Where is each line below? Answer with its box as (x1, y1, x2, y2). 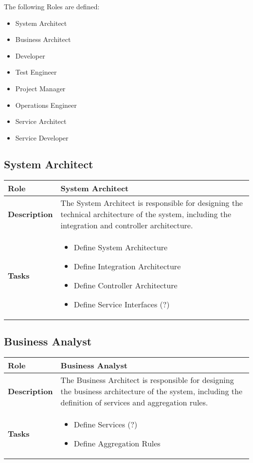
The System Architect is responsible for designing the (60, 197, 243, 208)
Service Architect (15, 116, 67, 126)
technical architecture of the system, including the (60, 208, 232, 220)
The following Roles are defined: (4, 1, 100, 11)
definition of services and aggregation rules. (60, 396, 208, 408)
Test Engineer (15, 67, 57, 77)
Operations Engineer (15, 100, 77, 110)
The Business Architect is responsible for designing (60, 374, 234, 385)
